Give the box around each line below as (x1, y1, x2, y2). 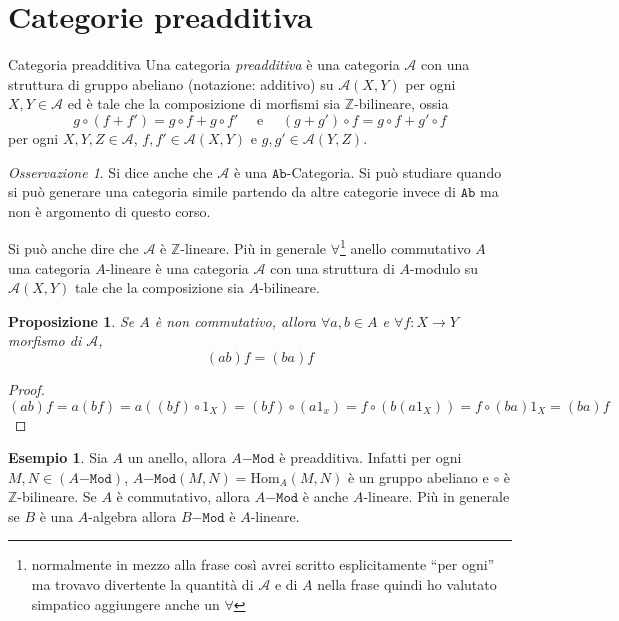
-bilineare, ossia (354, 93, 449, 114)
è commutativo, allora (116, 486, 250, 507)
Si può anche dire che (8, 237, 139, 258)
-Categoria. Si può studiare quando (286, 161, 502, 182)
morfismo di (8, 330, 82, 351)
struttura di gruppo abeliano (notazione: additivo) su (8, 73, 334, 94)
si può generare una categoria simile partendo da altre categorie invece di (8, 181, 456, 202)
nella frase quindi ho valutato (317, 574, 497, 595)
